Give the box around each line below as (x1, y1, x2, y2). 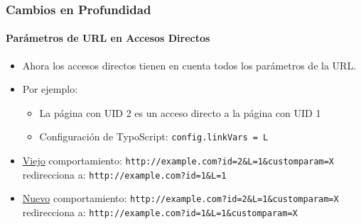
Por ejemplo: (22, 82, 78, 96)
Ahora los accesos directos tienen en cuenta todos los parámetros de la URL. (22, 57, 357, 72)
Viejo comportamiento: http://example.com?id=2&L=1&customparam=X (22, 153, 335, 168)
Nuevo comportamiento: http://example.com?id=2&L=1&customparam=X (22, 191, 339, 206)
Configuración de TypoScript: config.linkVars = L (39, 129, 269, 144)
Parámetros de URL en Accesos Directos (6, 30, 210, 45)
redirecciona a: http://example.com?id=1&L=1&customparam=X (22, 205, 298, 220)
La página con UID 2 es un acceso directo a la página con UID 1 (39, 105, 321, 120)
